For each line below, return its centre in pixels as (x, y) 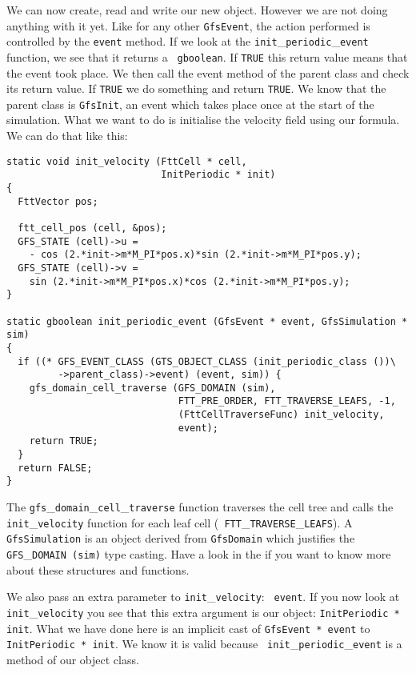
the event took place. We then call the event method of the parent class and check (208, 72)
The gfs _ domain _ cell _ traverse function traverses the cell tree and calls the (200, 507)
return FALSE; (55, 468)
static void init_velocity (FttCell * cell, (127, 161)
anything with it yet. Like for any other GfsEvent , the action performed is (188, 25)
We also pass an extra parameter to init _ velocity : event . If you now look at (203, 597)
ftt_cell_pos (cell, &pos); (92, 228)
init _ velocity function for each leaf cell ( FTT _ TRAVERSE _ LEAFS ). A (180, 522)
